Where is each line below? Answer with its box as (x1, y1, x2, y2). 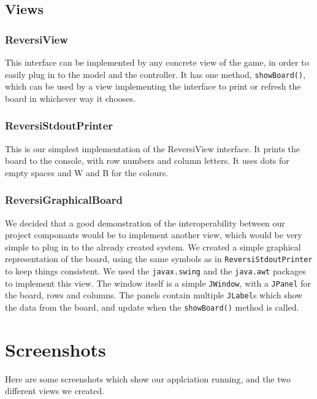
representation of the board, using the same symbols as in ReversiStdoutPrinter (5, 252, 313, 265)
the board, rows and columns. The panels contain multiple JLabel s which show (5, 289, 303, 301)
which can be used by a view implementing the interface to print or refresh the (5, 80, 301, 93)
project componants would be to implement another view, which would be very (5, 228, 302, 241)
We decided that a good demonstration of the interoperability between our (5, 216, 285, 229)
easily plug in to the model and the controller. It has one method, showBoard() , (5, 68, 306, 80)
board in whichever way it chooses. (5, 91, 136, 104)
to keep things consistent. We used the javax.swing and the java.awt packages (5, 265, 306, 277)
